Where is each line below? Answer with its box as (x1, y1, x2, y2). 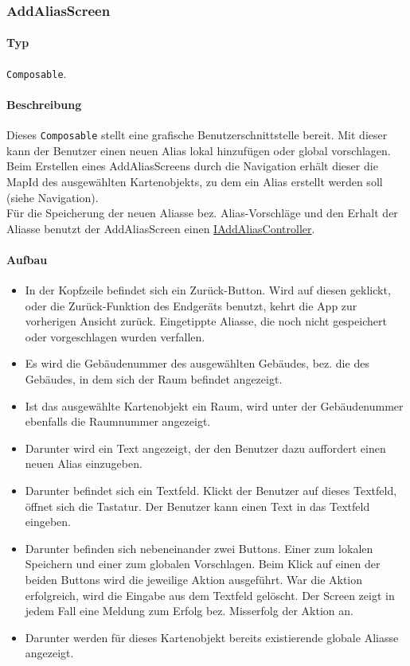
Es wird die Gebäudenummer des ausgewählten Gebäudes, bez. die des (25, 355, 369, 372)
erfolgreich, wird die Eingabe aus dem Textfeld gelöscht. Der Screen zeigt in (25, 586, 395, 603)
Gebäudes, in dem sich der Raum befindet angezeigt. (25, 371, 283, 388)
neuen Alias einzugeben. (25, 455, 143, 472)
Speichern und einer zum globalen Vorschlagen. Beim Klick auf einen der (25, 555, 381, 572)
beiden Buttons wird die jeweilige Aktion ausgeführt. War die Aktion (25, 571, 363, 588)
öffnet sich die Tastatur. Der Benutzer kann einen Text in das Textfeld (25, 497, 370, 514)
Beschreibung (6, 95, 82, 112)
